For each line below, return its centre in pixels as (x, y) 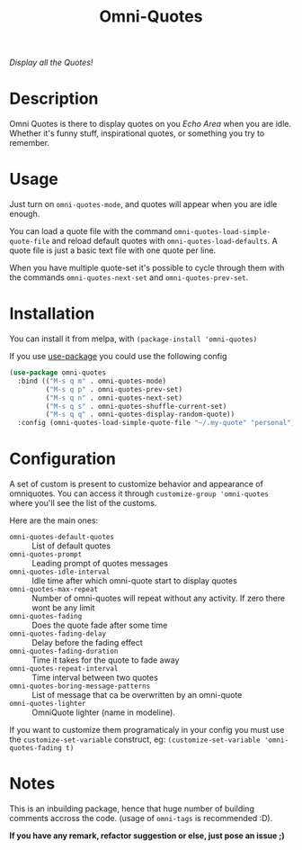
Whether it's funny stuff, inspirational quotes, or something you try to (137, 133)
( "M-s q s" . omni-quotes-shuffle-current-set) (136, 406)
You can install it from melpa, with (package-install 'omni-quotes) (133, 339)
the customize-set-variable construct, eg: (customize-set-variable (135, 739)
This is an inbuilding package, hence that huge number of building (132, 809)
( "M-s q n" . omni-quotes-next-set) (114, 398)
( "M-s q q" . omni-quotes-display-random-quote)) (140, 415)
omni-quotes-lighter (48, 704)
